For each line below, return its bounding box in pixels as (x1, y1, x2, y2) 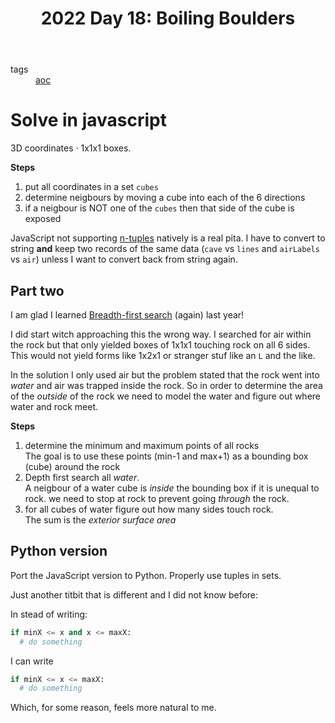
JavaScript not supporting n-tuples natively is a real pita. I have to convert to (10, 232, 326, 244)
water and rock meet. (10, 400, 99, 412)
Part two (10, 282, 65, 299)
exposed (24, 213, 62, 225)
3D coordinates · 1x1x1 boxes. (10, 142, 132, 154)
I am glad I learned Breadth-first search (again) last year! (10, 308, 245, 321)
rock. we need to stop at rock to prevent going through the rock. (24, 492, 290, 504)
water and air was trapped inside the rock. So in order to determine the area (10, 379, 323, 391)
